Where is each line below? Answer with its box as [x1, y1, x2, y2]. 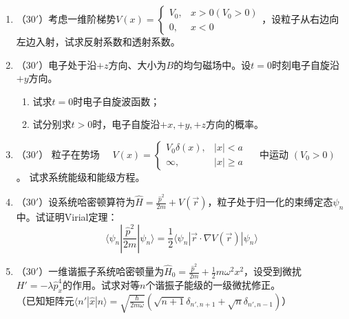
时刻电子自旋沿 [271, 57, 339, 71]
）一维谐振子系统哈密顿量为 [39, 264, 165, 278]
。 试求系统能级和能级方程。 [16, 169, 145, 184]
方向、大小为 [108, 57, 167, 71]
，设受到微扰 [244, 264, 302, 278]
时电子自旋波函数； [73, 93, 160, 108]
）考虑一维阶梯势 [39, 12, 116, 25]
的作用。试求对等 [62, 277, 140, 291]
